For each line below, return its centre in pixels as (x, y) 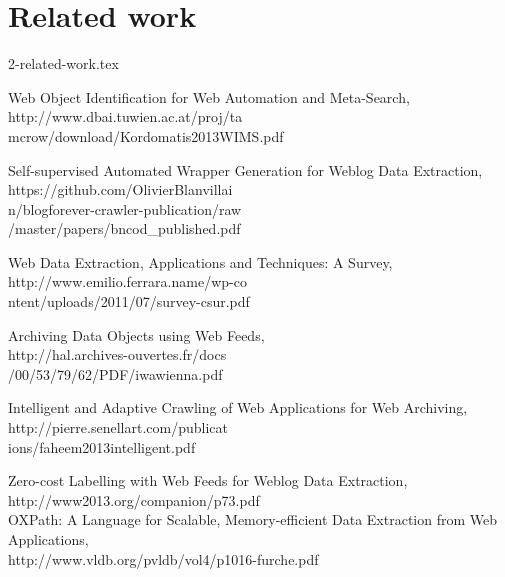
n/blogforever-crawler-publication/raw (125, 208)
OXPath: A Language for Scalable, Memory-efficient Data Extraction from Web (253, 519)
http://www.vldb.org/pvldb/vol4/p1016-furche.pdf (163, 558)
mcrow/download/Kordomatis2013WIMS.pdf (146, 135)
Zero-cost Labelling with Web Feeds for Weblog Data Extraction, (208, 480)
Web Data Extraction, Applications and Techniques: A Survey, (200, 261)
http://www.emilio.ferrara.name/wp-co (127, 281)
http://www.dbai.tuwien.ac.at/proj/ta (125, 116)
